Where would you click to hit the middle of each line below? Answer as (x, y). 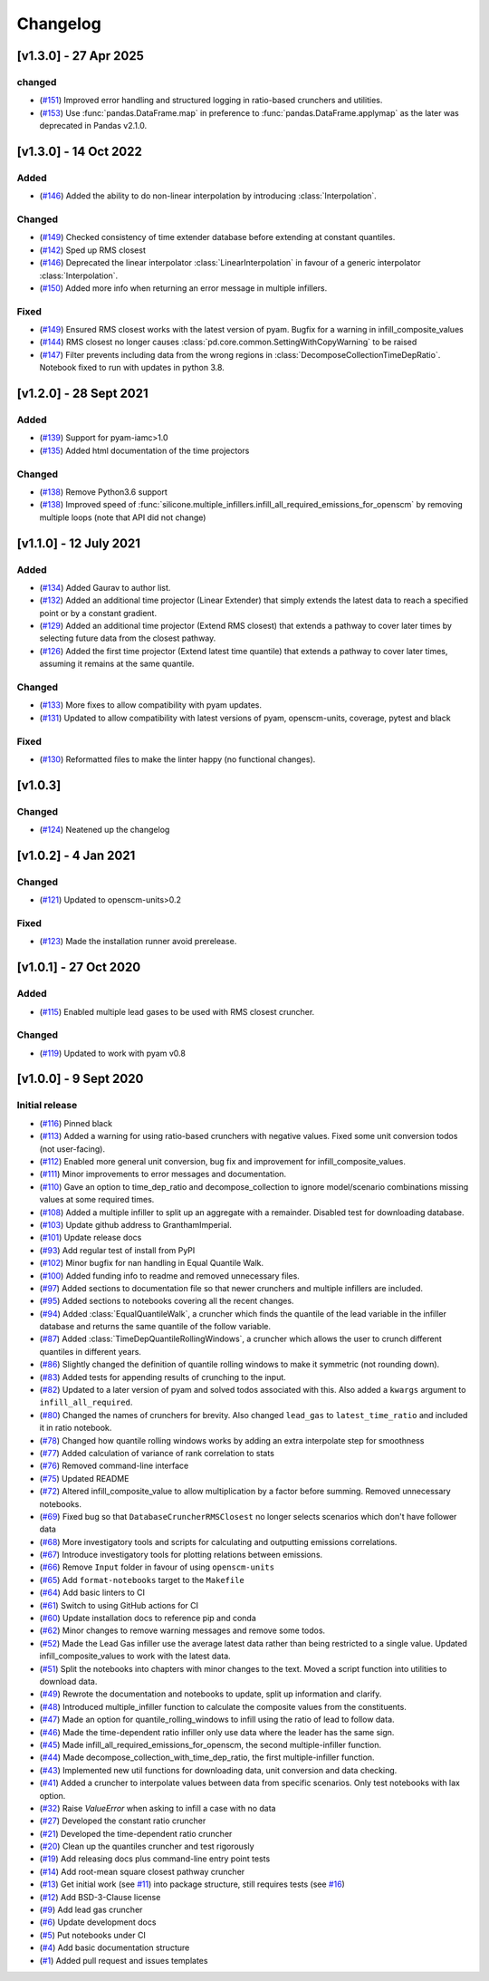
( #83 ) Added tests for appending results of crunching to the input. (163, 1377)
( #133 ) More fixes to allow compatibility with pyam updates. (151, 705)
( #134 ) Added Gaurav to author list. (105, 587)
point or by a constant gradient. (98, 613)
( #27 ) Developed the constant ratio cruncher (123, 1821)
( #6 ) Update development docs (98, 1922)
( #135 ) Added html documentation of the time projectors (144, 450)
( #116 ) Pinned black (76, 1123)
